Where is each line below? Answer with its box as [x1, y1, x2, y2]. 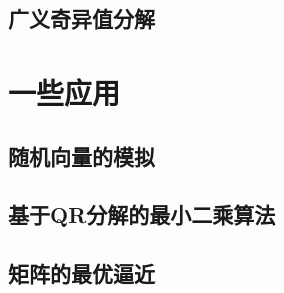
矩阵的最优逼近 [8, 258, 155, 289]
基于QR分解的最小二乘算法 [8, 199, 276, 230]
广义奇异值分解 [8, 3, 155, 34]
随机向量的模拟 [8, 140, 155, 171]
